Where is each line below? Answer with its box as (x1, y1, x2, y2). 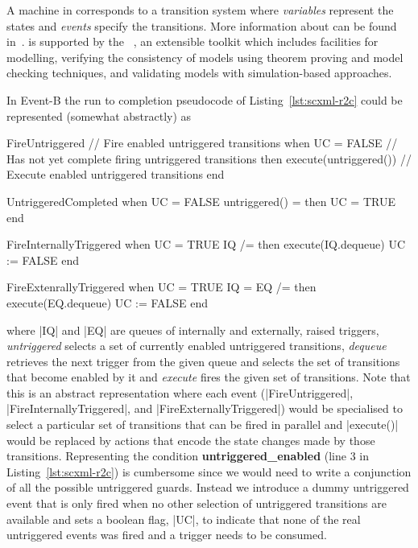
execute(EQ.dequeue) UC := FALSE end (6, 294, 209, 311)
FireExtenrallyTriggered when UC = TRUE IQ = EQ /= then (6, 278, 317, 295)
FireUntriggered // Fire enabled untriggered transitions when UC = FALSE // (6, 134, 398, 151)
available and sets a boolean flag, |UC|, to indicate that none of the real (6, 510, 361, 527)
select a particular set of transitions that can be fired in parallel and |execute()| (6, 416, 399, 433)
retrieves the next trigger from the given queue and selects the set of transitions (6, 352, 400, 369)
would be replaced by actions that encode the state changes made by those (6, 431, 375, 448)
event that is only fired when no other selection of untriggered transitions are (6, 495, 387, 512)
